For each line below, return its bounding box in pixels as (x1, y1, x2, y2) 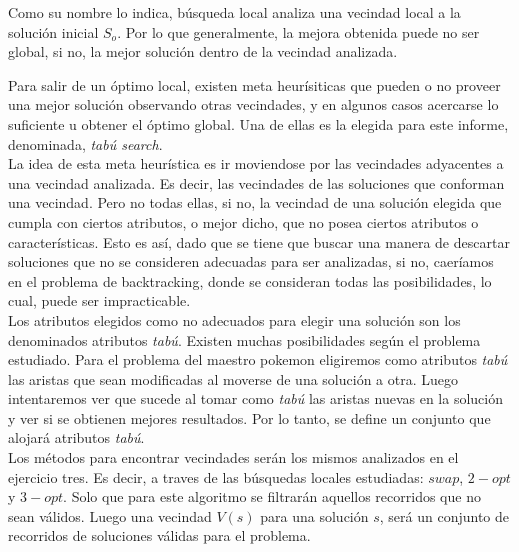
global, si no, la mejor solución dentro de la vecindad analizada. (8, 41, 398, 62)
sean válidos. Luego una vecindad (8, 505, 212, 526)
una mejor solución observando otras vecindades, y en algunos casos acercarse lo (8, 94, 499, 115)
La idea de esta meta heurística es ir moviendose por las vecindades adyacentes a (8, 153, 504, 174)
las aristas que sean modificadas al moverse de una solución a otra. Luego (8, 368, 458, 389)
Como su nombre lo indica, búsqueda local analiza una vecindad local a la (8, 2, 461, 22)
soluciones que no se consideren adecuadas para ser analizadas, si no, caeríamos (8, 251, 494, 272)
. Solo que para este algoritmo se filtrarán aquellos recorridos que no (63, 486, 481, 507)
